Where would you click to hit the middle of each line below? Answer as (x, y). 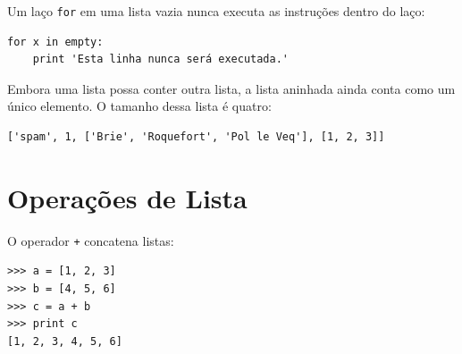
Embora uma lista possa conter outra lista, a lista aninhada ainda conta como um (231, 88)
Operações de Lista (127, 197)
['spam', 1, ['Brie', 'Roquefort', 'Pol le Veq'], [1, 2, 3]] (196, 137)
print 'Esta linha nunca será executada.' (160, 59)
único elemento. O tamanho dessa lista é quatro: (139, 106)
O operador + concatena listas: (91, 240)
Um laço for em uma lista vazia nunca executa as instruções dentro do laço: (216, 11)
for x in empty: (55, 42)
